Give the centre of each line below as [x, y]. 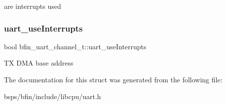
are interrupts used [33, 6]
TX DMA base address [39, 63]
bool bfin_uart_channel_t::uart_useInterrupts [75, 46]
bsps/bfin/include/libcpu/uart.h [53, 96]
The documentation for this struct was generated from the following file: [113, 79]
